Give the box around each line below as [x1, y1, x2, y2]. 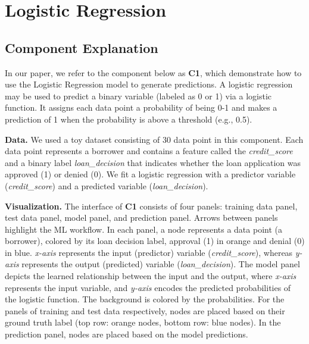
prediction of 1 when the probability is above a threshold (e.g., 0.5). [5, 112, 252, 125]
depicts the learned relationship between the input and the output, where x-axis [5, 270, 296, 282]
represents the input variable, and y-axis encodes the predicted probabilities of [5, 281, 291, 293]
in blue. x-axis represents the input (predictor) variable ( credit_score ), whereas [5, 246, 293, 258]
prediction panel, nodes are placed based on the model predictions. [5, 328, 248, 340]
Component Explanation [5, 38, 158, 57]
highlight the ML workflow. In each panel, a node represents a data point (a [5, 223, 282, 235]
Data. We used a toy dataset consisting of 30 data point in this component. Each [5, 133, 304, 145]
